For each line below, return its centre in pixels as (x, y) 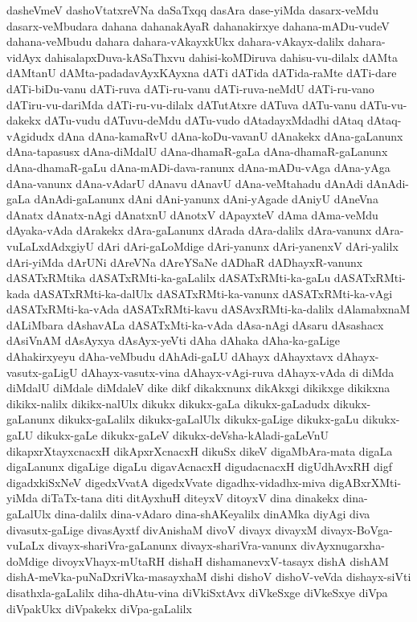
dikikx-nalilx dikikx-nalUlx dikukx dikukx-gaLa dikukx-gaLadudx (168, 403)
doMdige (28, 561)
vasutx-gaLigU (42, 372)
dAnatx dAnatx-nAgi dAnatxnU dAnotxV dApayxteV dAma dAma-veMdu (192, 214)
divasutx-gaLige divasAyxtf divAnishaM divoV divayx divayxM (162, 529)
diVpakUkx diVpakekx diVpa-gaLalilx (99, 608)
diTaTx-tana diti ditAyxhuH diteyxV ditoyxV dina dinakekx (190, 498)
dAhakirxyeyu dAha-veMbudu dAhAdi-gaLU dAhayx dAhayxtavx (170, 356)
